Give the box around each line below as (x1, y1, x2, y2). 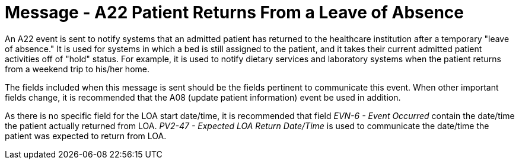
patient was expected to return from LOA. (5, 130, 167, 141)
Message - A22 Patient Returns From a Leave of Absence (5, 2, 464, 22)
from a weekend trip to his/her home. (5, 63, 150, 74)
